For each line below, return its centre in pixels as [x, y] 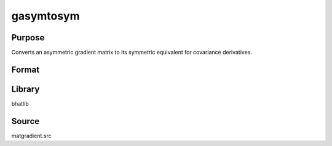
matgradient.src [31, 136]
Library [26, 89]
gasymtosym [45, 16]
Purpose [28, 38]
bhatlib [20, 103]
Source [26, 121]
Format [26, 69]
